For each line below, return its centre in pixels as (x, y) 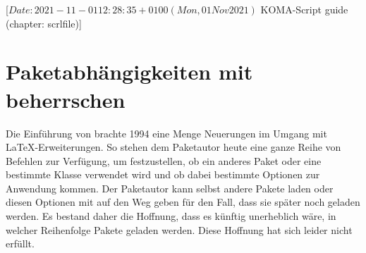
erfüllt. (20, 243)
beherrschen (66, 99)
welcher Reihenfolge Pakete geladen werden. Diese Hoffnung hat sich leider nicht (179, 229)
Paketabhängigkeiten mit (129, 72)
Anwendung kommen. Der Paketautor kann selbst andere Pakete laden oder (170, 188)
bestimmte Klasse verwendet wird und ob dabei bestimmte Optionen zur (163, 174)
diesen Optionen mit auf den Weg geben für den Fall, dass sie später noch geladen (183, 202)
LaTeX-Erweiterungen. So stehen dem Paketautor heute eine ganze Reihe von (173, 147)
